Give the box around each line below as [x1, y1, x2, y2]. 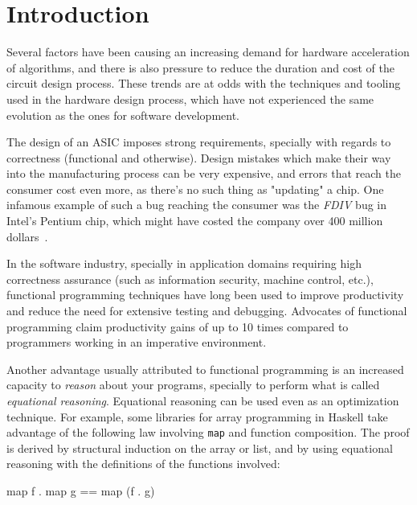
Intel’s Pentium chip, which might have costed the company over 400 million [6, 212, 383, 229]
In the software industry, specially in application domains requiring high [6, 255, 362, 272]
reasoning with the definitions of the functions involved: [6, 455, 280, 472]
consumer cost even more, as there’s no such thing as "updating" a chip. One [6, 180, 384, 197]
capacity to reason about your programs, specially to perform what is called [6, 376, 380, 393]
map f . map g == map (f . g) [6, 482, 155, 499]
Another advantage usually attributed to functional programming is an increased [6, 360, 404, 377]
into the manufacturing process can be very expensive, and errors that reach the [6, 165, 401, 182]
